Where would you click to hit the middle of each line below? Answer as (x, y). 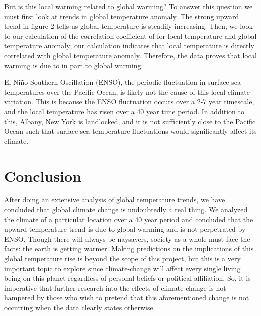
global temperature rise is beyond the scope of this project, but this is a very (122, 258)
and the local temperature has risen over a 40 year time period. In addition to (124, 111)
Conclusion (43, 175)
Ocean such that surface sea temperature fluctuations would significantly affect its (130, 131)
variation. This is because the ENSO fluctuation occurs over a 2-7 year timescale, (129, 102)
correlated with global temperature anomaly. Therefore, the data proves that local (130, 55)
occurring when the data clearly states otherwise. (80, 307)
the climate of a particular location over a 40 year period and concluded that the (129, 219)
